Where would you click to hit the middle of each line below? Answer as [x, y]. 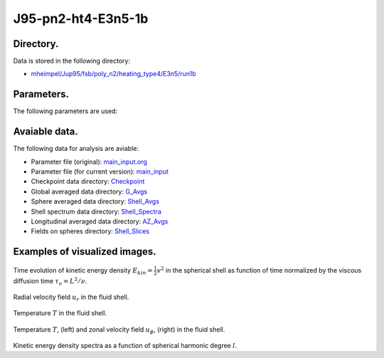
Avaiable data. [46, 132]
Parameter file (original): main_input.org [89, 162]
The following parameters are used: [65, 111]
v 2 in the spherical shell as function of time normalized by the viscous [259, 270]
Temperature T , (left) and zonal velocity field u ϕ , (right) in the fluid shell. [119, 330]
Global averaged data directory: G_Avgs [89, 191]
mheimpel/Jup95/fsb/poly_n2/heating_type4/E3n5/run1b [113, 74]
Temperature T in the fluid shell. [60, 313]
